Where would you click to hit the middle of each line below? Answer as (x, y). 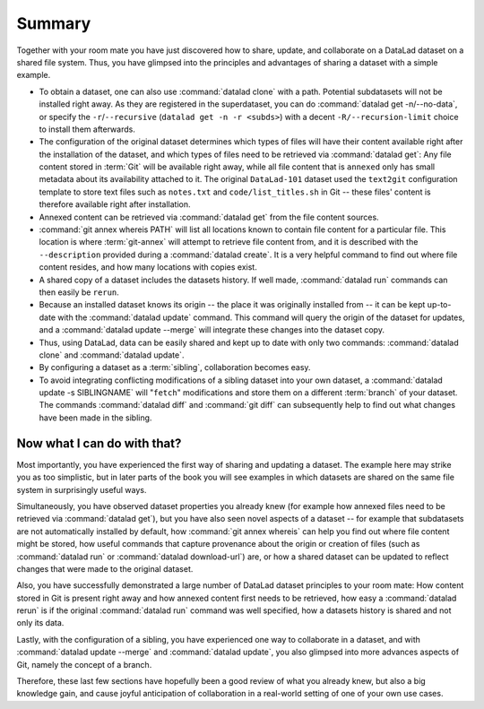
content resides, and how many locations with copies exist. (148, 267)
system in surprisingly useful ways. (82, 489)
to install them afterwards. (87, 129)
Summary (54, 23)
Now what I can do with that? (99, 443)
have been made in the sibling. (95, 418)
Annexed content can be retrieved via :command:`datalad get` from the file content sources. (209, 217)
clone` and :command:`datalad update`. (112, 355)
